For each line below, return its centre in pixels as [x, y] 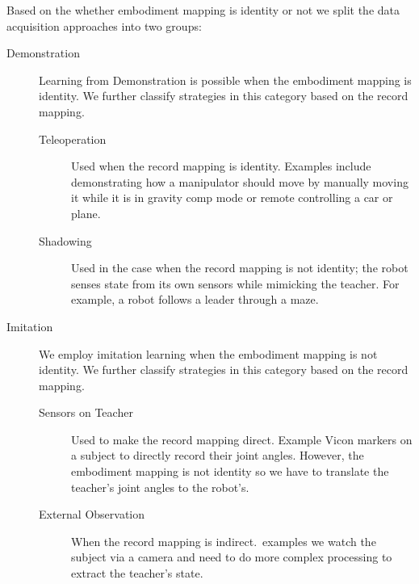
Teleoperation [73, 139]
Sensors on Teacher [86, 412]
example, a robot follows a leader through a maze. [195, 299]
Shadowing [65, 240]
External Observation [92, 514]
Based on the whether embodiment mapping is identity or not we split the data [203, 10]
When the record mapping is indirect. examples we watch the [224, 541]
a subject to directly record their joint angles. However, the [218, 455]
